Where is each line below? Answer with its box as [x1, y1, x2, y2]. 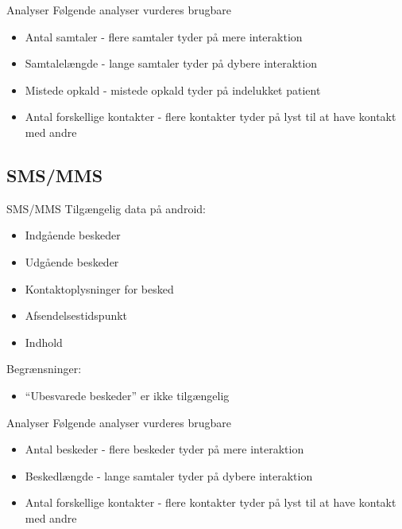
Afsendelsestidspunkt [25, 307, 128, 324]
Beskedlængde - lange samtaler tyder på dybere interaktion [25, 467, 313, 484]
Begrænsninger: [6, 360, 82, 377]
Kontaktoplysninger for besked [25, 280, 174, 297]
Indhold [25, 333, 63, 350]
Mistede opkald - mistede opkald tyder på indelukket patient [25, 81, 321, 98]
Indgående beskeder [25, 227, 121, 243]
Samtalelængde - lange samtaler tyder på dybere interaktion [25, 55, 318, 72]
